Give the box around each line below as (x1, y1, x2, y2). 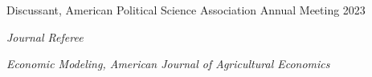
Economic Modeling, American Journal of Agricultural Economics (6, 55, 330, 72)
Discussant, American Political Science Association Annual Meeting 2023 (6, 2, 366, 18)
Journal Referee (6, 28, 84, 45)
